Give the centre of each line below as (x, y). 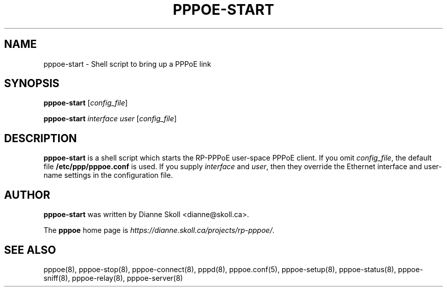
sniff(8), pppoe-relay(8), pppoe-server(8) (113, 278)
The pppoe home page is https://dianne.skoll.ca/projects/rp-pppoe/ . (159, 230)
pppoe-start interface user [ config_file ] (110, 119)
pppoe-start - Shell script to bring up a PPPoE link (127, 64)
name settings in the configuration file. (108, 175)
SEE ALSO (30, 250)
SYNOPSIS (32, 84)
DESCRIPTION (41, 138)
